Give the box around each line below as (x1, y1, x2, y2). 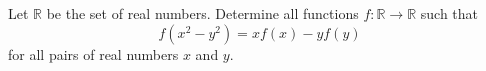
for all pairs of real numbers (8, 43, 179, 64)
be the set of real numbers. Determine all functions (46, 3, 359, 23)
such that (420, 3, 479, 23)
